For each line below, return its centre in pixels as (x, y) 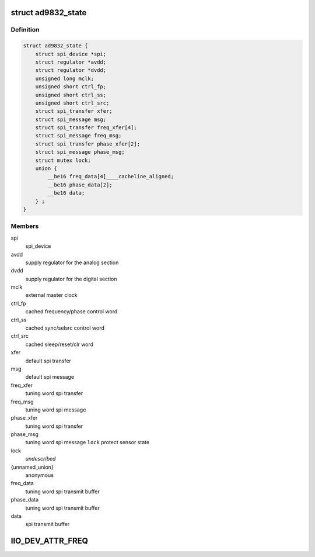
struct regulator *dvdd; (71, 70)
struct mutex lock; (63, 160)
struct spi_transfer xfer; (74, 111)
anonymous (39, 475)
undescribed (41, 459)
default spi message (50, 377)
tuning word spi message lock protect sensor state (87, 442)
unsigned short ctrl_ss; (71, 95)
